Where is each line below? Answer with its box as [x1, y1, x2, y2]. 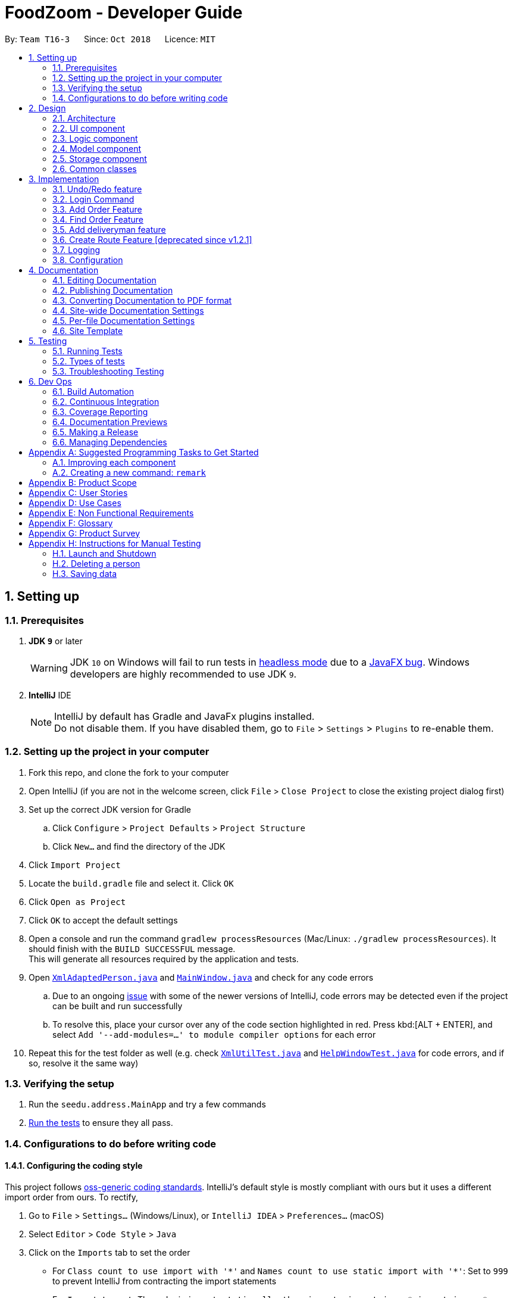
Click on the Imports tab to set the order [29, 1247, 190, 1258]
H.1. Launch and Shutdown [52, 548, 157, 558]
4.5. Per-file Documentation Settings [52, 315, 195, 326]
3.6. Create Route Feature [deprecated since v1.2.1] [52, 234, 252, 245]
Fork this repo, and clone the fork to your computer [29, 767, 229, 778]
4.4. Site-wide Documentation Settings [52, 305, 204, 316]
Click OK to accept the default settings [29, 915, 178, 925]
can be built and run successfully [52, 1000, 183, 1011]
